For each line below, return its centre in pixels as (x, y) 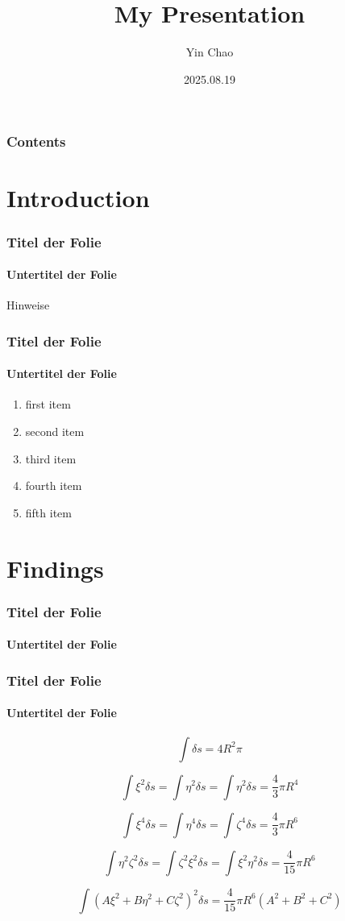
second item (55, 431)
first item (48, 404)
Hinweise (28, 305)
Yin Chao (210, 52)
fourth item (54, 485)
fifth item (48, 512)
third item (51, 458)
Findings (55, 568)
